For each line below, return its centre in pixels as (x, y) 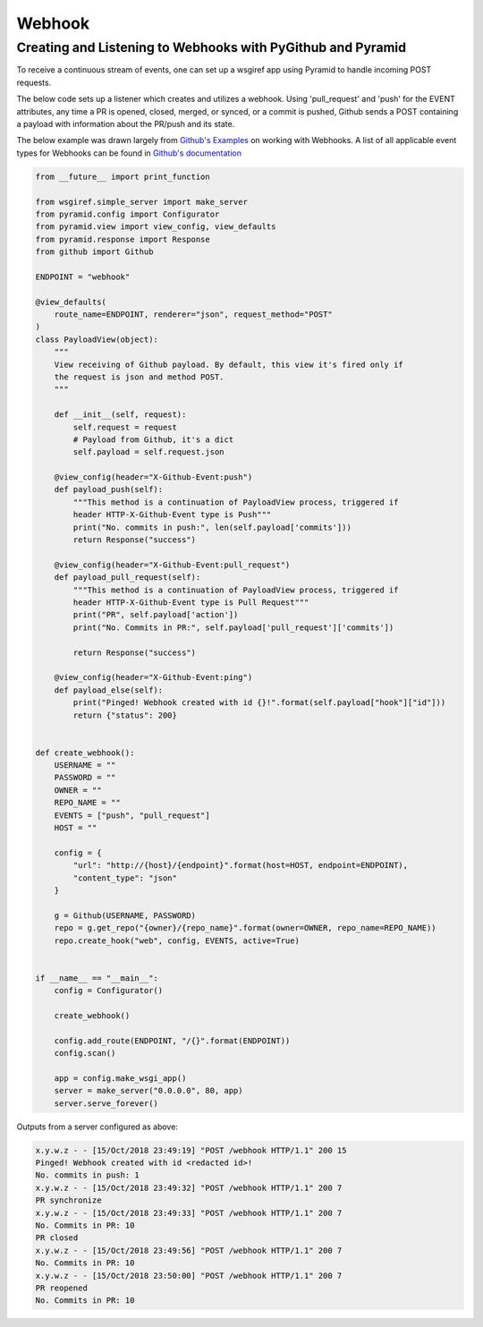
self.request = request (125, 427)
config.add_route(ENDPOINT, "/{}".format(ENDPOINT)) (172, 1041)
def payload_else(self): (109, 690)
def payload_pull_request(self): (127, 578)
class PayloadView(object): (97, 339)
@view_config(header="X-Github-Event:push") (153, 477)
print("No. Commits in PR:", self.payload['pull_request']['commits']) (233, 627)
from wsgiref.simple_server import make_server (141, 202)
